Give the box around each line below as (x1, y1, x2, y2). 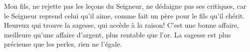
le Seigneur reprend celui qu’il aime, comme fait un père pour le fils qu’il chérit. (4, 10, 245, 20)
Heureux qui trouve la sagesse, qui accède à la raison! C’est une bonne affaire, (4, 20, 239, 30)
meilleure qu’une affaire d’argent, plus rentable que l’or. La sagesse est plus (4, 29, 231, 39)
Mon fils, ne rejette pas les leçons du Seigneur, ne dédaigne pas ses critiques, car (4, 1, 247, 11)
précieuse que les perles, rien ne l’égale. (4, 39, 122, 49)
